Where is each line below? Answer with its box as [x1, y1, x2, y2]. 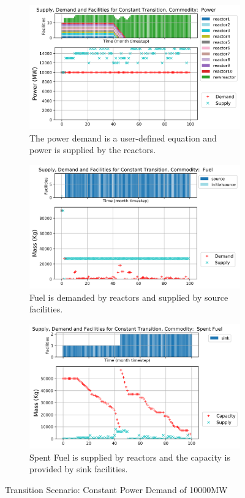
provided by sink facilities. [29, 462, 128, 475]
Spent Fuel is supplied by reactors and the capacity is [29, 450, 231, 463]
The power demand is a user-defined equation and [29, 131, 217, 144]
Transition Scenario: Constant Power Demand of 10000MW [5, 483, 228, 496]
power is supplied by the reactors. [29, 143, 156, 156]
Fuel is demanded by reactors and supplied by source [29, 290, 228, 303]
